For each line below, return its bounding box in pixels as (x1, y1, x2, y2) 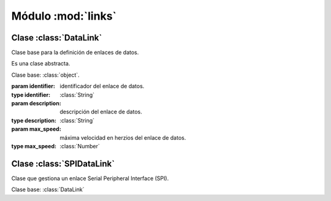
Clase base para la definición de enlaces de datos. (11, 49, 139, 56)
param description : (11, 100, 61, 107)
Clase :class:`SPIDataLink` (11, 158, 115, 169)
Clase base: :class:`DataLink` (11, 186, 85, 193)
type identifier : (11, 91, 51, 98)
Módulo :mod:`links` (11, 9, 116, 23)
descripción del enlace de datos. (59, 108, 142, 116)
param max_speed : (11, 126, 61, 133)
